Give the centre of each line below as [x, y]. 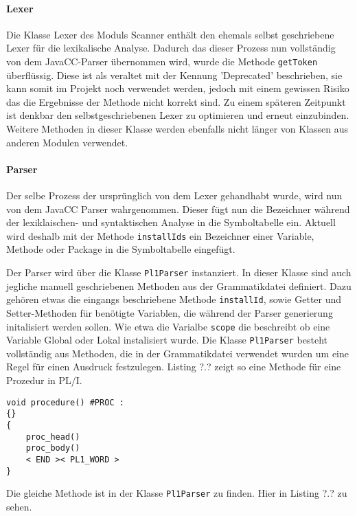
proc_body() [53, 448]
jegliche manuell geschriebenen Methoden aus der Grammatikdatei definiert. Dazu [179, 285]
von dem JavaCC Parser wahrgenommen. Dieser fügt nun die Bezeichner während [178, 209]
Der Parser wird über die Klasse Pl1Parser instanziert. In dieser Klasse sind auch [179, 272]
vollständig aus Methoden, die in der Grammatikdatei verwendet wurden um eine [177, 353]
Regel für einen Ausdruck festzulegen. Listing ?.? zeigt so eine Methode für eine [174, 367]
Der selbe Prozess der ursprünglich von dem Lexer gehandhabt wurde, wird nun [174, 195]
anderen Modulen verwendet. [67, 142]
